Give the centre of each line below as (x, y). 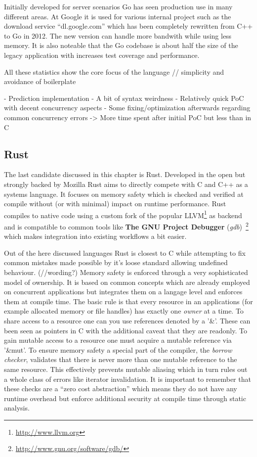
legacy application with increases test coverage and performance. (102, 55)
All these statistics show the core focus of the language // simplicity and (114, 71)
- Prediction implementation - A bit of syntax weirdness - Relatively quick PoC (124, 98)
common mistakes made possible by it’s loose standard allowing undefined (116, 262)
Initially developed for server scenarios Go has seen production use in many (118, 6)
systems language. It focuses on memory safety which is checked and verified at (124, 194)
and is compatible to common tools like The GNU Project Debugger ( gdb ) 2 (126, 226)
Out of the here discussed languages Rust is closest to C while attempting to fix (125, 252)
